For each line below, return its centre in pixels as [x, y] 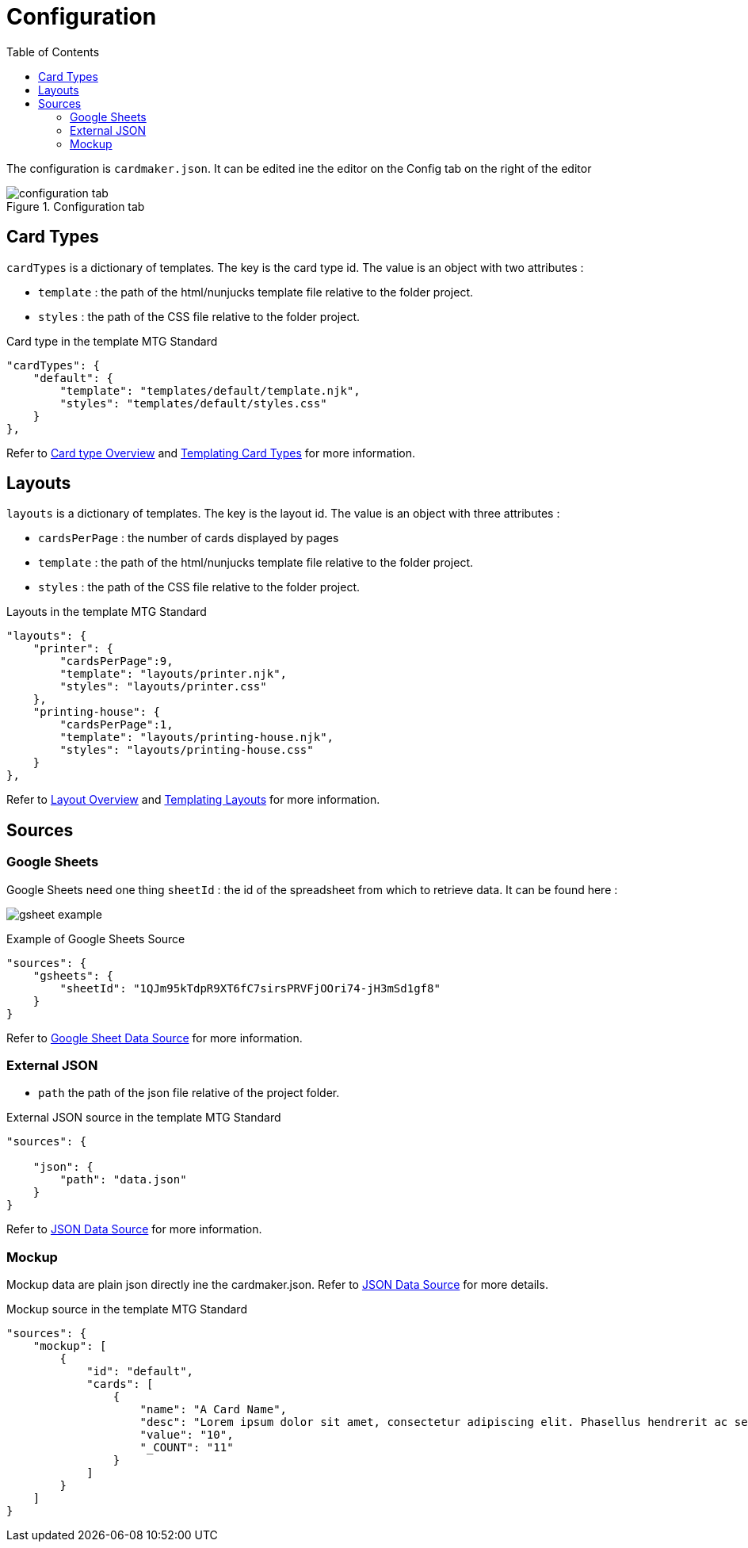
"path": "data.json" [123, 1180]
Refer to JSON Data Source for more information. [134, 1229]
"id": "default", [140, 1372]
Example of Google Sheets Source [96, 938]
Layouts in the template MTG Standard [107, 612]
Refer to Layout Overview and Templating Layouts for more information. [193, 800]
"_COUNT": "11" [187, 1448]
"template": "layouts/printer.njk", [174, 674]
